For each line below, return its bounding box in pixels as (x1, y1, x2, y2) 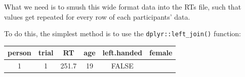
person (8, 47, 31, 58)
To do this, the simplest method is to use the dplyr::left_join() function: (4, 28, 241, 39)
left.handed (102, 47, 143, 58)
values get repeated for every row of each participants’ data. (4, 11, 190, 22)
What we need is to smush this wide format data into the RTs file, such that (4, 2, 241, 12)
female (149, 47, 173, 58)
